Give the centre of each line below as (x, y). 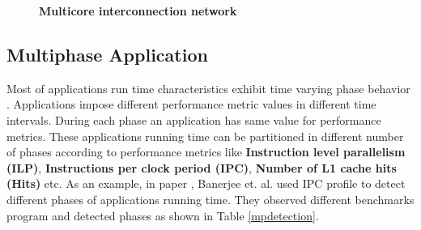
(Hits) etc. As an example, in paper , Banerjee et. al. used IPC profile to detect (206, 183)
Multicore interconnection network (138, 11)
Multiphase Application (107, 54)
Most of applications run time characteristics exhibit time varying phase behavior (208, 88)
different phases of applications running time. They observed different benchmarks (210, 199)
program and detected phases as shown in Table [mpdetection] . (163, 215)
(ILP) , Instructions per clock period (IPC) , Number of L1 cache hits (202, 167)
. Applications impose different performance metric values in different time (191, 104)
